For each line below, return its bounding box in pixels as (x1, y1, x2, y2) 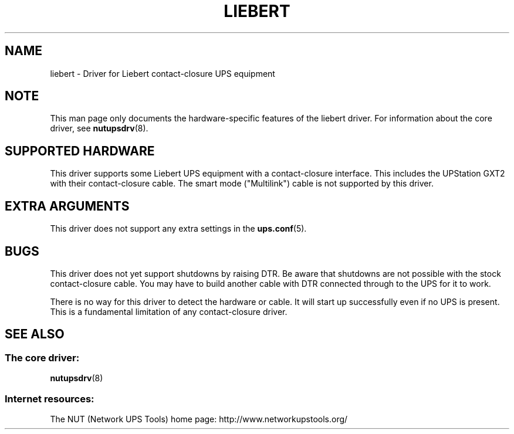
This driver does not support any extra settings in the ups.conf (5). (50, 223, 307, 234)
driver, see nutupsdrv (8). (50, 123, 148, 134)
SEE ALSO (5, 327, 65, 342)
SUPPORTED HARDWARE (5, 143, 155, 158)
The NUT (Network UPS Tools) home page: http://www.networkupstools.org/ (50, 413, 348, 424)
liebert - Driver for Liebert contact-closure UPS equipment (50, 68, 275, 79)
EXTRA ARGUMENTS (5, 198, 130, 213)
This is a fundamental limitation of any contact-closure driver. (50, 306, 288, 317)
